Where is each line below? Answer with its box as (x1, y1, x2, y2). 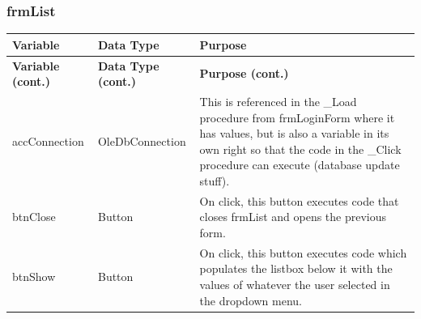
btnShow (12, 268, 56, 285)
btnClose (12, 208, 56, 225)
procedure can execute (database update (199, 156, 400, 173)
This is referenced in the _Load (199, 93, 357, 109)
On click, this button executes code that (199, 192, 399, 209)
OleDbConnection (97, 132, 186, 149)
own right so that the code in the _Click (199, 140, 402, 157)
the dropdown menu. (199, 291, 303, 308)
